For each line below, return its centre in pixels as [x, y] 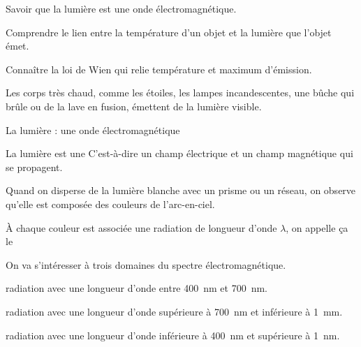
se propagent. [34, 167]
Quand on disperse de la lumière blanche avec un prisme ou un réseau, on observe [181, 190]
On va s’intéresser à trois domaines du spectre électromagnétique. [146, 264]
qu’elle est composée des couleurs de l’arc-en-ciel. [110, 204]
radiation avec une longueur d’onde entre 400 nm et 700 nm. [137, 288]
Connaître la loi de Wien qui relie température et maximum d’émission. [159, 69]
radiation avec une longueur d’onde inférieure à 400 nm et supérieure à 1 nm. [173, 335]
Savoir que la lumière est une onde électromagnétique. [121, 8]
